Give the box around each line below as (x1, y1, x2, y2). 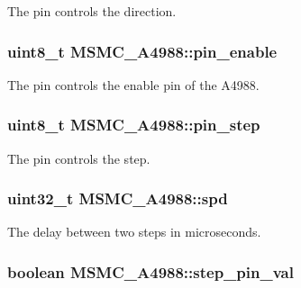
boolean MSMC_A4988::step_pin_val (7, 260, 294, 283)
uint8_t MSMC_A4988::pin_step (7, 113, 260, 136)
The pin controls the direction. (7, 2, 177, 20)
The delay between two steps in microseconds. (7, 222, 261, 241)
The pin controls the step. (7, 148, 150, 167)
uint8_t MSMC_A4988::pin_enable (7, 40, 278, 62)
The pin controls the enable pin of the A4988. (7, 75, 260, 94)
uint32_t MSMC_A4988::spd (7, 187, 228, 210)
